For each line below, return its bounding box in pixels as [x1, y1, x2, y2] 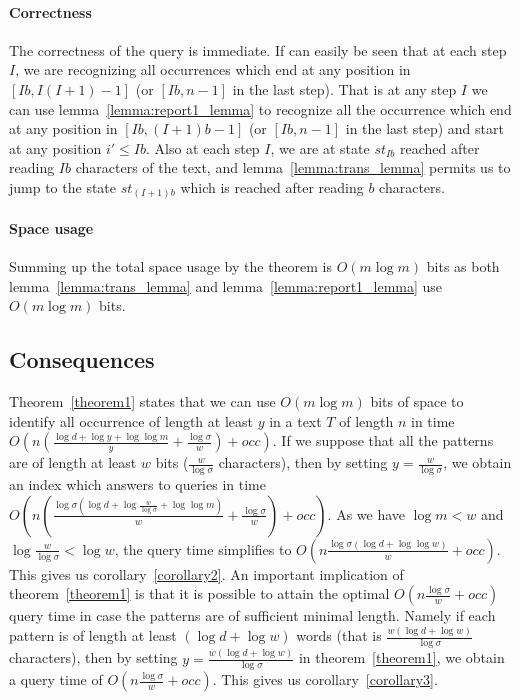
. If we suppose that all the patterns [272, 430, 494, 451]
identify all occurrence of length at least [9, 410, 253, 431]
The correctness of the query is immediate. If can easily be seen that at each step [9, 39, 507, 60]
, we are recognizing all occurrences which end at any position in [15, 59, 411, 80]
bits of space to [370, 391, 464, 412]
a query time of [9, 669, 103, 690]
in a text [269, 410, 322, 431]
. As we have [327, 503, 406, 524]
